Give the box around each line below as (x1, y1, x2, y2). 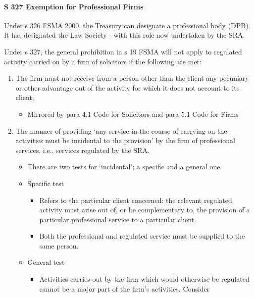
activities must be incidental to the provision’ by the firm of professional (15, 135, 235, 146)
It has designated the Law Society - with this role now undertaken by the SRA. (4, 30, 245, 40)
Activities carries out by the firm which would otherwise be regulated (39, 274, 250, 284)
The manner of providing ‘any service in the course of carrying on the (15, 125, 227, 136)
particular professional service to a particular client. (39, 214, 197, 224)
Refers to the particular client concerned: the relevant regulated (39, 195, 232, 205)
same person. (39, 240, 79, 250)
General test (27, 257, 65, 267)
